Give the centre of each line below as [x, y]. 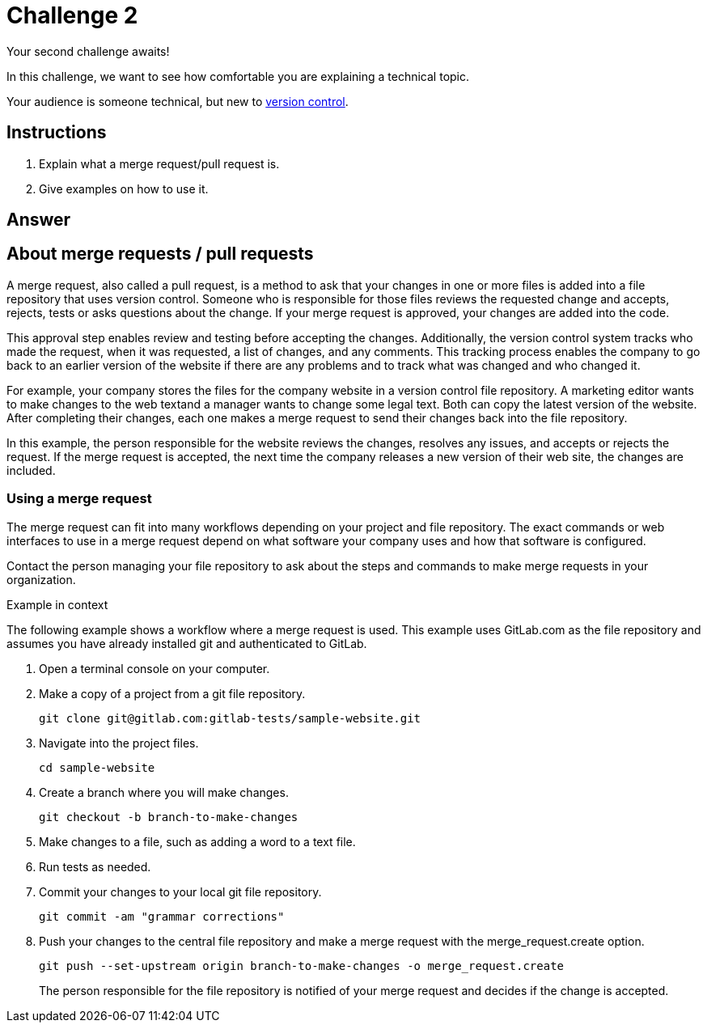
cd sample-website [97, 767]
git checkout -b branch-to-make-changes [169, 817]
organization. [41, 579]
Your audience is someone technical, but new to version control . [178, 101]
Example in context [57, 604]
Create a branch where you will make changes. [164, 792]
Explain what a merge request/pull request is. [159, 163]
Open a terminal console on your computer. [155, 668]
